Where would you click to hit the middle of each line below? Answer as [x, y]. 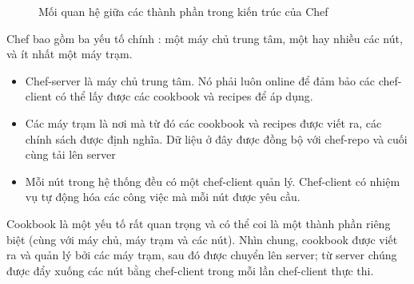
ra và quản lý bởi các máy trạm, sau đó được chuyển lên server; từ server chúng [202, 255]
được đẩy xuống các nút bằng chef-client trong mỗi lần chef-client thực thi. [190, 270]
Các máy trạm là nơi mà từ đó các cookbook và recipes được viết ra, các [203, 122]
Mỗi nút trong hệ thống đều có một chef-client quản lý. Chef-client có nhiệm [213, 181]
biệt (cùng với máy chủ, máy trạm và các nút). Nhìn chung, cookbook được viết [202, 239]
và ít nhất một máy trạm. [70, 54]
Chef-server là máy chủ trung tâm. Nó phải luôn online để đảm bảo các [200, 80]
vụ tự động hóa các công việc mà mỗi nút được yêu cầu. [163, 197]
